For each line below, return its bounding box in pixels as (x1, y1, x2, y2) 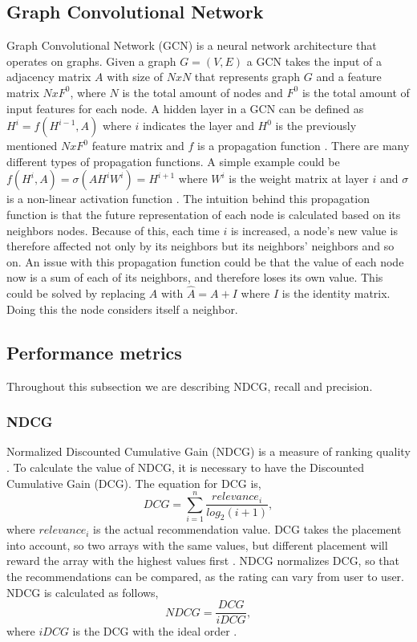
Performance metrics (6, 339, 182, 364)
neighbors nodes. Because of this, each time (6, 221, 220, 238)
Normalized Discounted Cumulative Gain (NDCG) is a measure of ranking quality (6, 443, 411, 460)
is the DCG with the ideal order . (72, 623, 237, 640)
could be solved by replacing (6, 285, 146, 302)
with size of (107, 68, 163, 85)
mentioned (6, 137, 58, 154)
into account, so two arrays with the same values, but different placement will (6, 536, 388, 553)
